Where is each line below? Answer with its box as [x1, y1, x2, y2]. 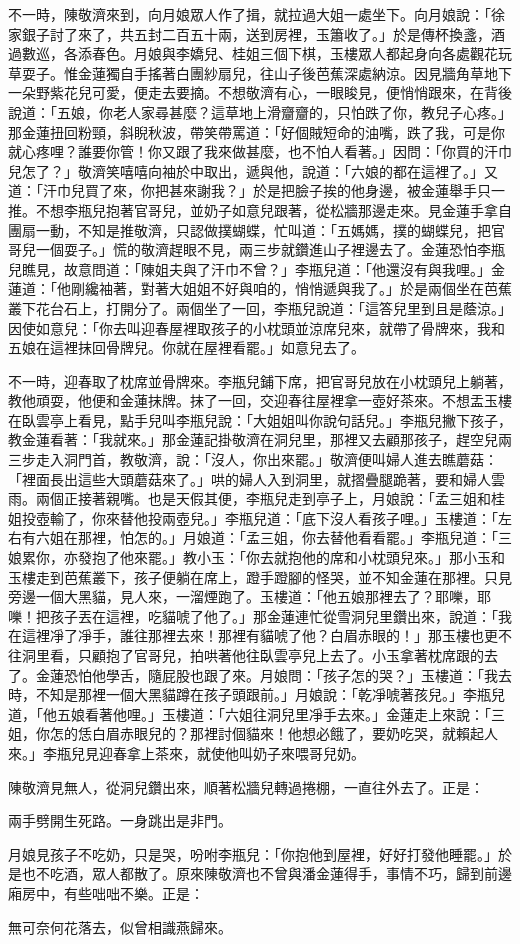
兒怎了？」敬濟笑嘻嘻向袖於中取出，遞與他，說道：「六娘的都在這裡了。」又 [8, 160, 498, 181]
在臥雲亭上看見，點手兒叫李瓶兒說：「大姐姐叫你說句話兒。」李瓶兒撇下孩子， [8, 409, 512, 430]
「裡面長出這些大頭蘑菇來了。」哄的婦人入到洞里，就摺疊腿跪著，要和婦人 [8, 468, 491, 489]
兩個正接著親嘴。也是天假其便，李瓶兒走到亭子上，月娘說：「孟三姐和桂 [35, 488, 505, 509]
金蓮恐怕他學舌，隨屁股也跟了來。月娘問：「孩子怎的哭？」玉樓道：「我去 [35, 664, 512, 685]
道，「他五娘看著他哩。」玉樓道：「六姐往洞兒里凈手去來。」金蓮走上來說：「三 [8, 703, 505, 724]
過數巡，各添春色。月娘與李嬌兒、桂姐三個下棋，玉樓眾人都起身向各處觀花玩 [8, 43, 512, 64]
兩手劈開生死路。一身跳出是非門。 [8, 810, 232, 831]
